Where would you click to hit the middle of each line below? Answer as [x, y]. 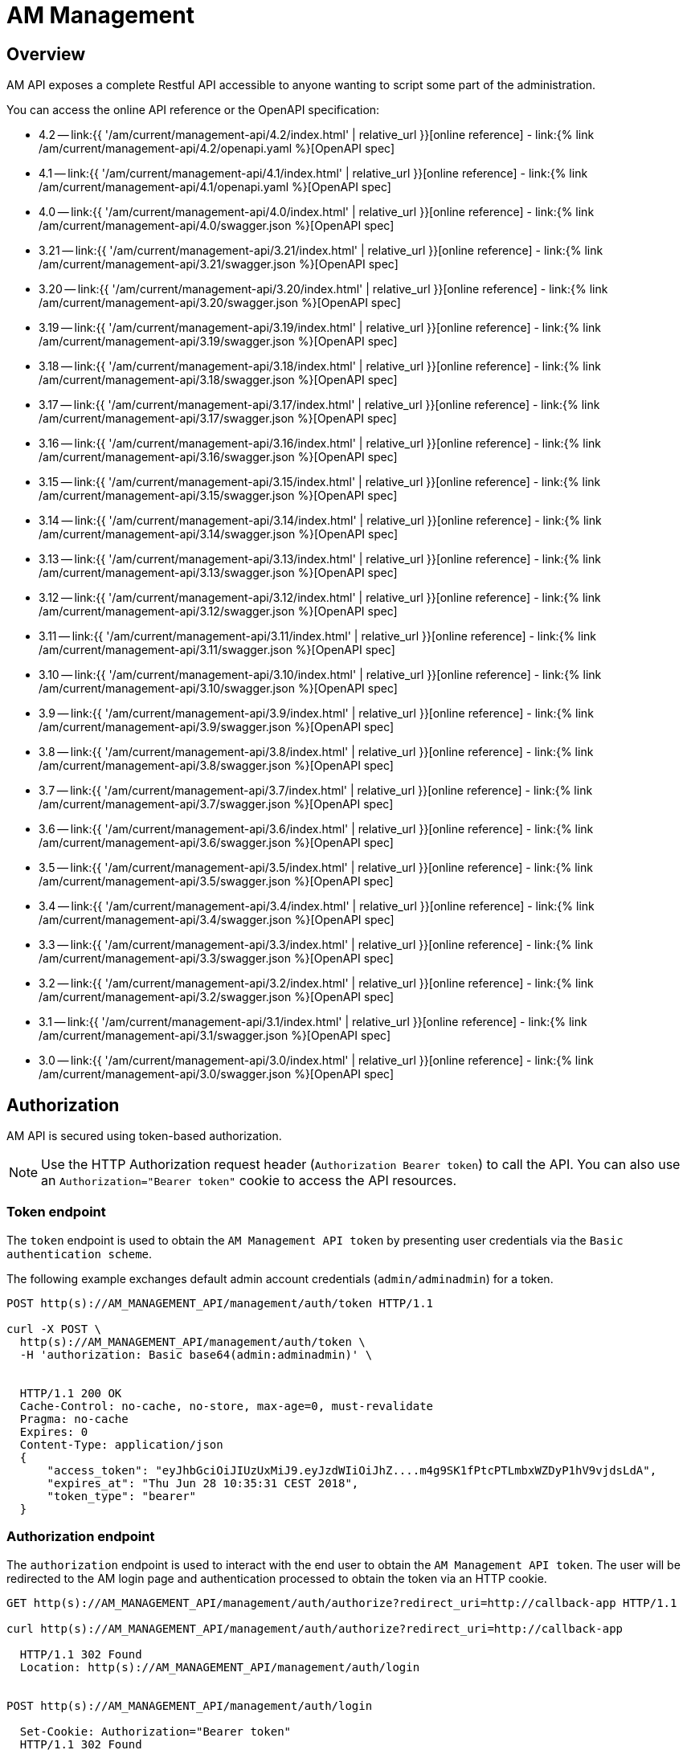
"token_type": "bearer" [122, 1496]
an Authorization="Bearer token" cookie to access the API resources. [249, 1181]
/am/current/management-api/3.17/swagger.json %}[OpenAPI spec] [218, 419]
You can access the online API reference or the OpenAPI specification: [193, 110]
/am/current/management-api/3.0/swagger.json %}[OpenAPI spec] [217, 1074]
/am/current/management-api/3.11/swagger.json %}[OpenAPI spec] [217, 650]
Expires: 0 [54, 1431]
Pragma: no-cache [74, 1419]
